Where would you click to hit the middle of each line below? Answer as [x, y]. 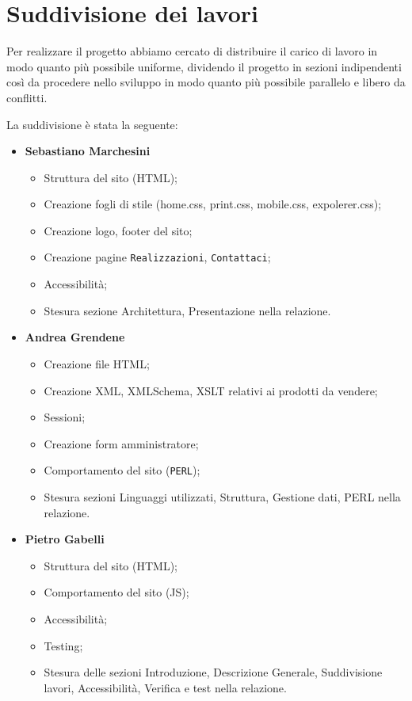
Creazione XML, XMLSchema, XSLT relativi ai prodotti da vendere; [211, 390]
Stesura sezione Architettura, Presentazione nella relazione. [187, 310]
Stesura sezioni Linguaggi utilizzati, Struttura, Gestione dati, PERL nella [222, 496]
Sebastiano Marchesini [88, 151]
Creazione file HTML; [97, 363]
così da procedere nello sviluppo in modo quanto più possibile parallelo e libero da [206, 82]
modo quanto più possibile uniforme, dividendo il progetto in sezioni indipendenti [204, 66]
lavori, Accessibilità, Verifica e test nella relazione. [165, 687]
